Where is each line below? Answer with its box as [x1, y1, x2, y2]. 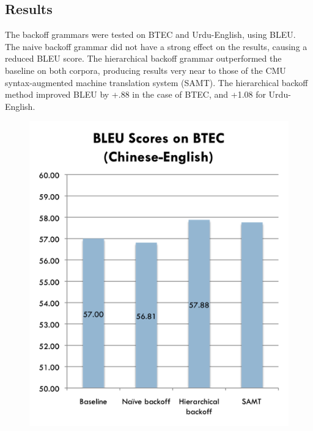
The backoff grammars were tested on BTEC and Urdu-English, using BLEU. [5, 28, 296, 41]
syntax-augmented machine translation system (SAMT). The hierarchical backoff [5, 76, 308, 89]
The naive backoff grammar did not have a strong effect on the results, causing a [5, 40, 307, 53]
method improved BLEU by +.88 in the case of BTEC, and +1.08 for [5, 88, 266, 101]
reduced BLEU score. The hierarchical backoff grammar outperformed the [5, 52, 282, 65]
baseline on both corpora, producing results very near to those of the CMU [5, 63, 286, 76]
